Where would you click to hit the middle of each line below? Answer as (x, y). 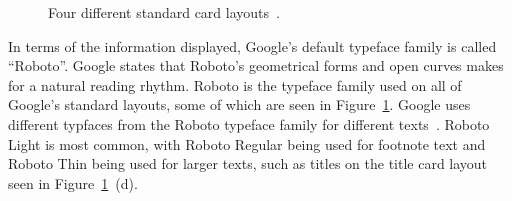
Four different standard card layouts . (164, 12)
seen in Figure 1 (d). (73, 182)
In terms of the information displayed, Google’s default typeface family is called (252, 45)
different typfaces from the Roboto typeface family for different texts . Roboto (249, 123)
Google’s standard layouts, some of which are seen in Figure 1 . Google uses (239, 104)
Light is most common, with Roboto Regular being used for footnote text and (247, 143)
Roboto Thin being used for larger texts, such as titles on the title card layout (248, 163)
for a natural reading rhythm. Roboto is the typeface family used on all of (235, 84)
